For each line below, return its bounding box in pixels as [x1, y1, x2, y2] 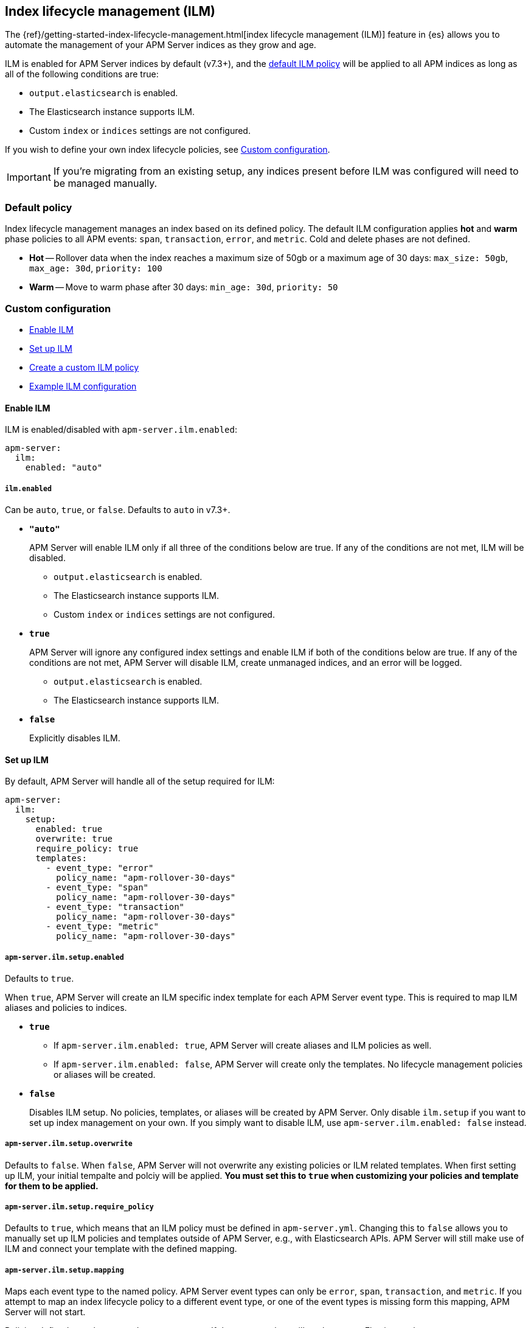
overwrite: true [35, 834, 113, 844]
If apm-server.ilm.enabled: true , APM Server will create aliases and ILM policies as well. [54, 1040, 432, 1050]
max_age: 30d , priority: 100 [29, 263, 162, 274]
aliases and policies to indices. [5, 1002, 127, 1013]
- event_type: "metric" [46, 921, 159, 932]
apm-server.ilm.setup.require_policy [5, 1203, 154, 1212]
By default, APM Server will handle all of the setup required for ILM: [5, 776, 275, 787]
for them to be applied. [5, 1180, 99, 1191]
